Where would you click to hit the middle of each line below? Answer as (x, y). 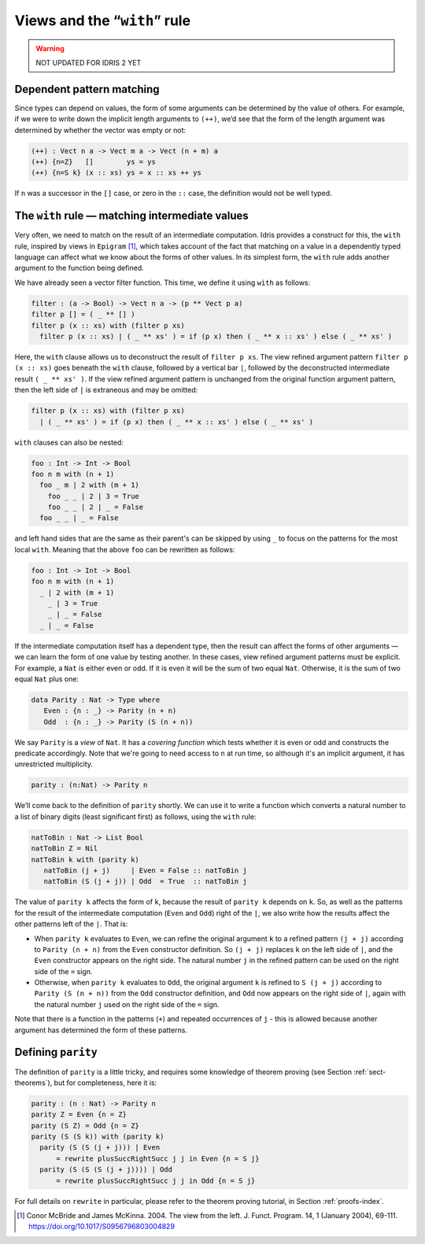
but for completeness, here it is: (105, 1083)
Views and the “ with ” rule (103, 20)
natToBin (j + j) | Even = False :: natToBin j (145, 870)
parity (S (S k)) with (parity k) (98, 1137)
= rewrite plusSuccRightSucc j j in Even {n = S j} (158, 1158)
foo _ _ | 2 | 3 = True (93, 496)
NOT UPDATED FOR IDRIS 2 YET (89, 62)
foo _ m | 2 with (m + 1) (89, 485)
